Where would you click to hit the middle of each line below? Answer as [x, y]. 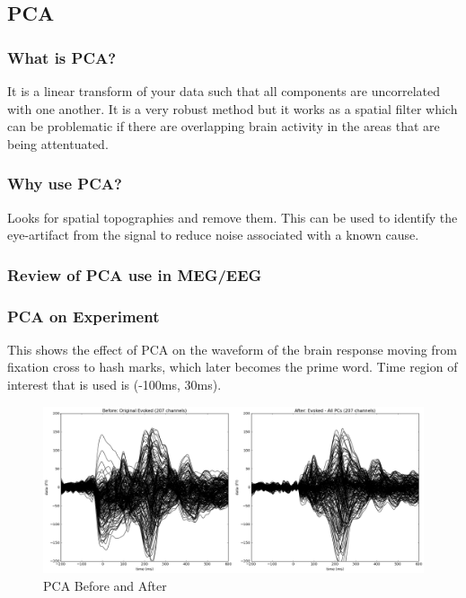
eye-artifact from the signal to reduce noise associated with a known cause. [213, 235]
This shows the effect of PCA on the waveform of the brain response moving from [232, 349]
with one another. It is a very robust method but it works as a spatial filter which [233, 108]
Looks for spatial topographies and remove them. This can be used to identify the [233, 217]
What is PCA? [62, 57]
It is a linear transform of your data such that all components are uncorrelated [224, 91]
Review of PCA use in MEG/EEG [135, 274]
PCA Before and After [105, 585]
